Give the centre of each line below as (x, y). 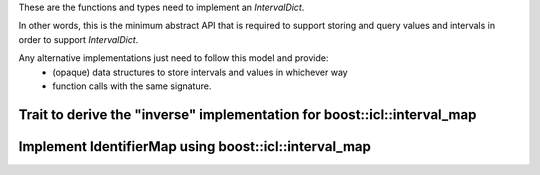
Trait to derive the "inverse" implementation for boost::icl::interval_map (247, 114)
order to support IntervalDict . (78, 39)
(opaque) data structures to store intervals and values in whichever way (200, 72)
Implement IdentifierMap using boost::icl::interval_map (195, 146)
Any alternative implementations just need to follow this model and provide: (173, 58)
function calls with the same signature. (132, 86)
